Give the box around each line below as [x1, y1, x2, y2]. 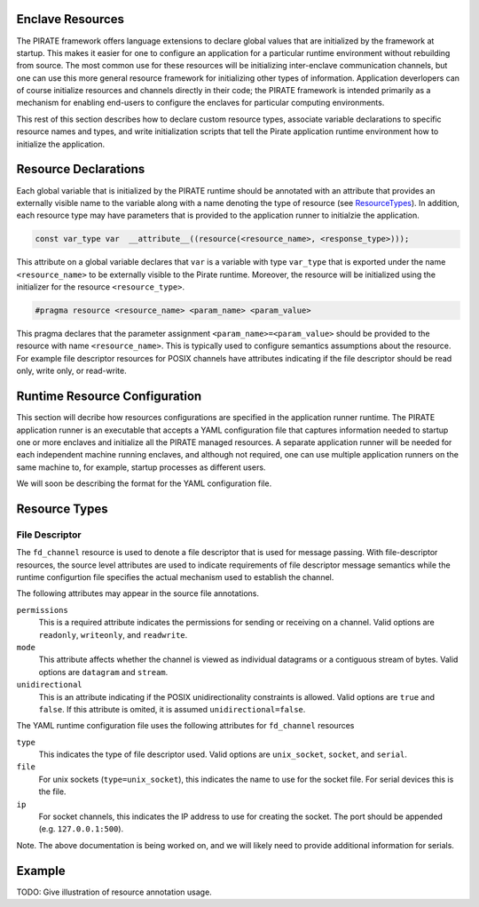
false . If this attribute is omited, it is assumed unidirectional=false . [38, 704, 306, 714]
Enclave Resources [16, 12, 124, 27]
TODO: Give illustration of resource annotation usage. [16, 887, 212, 897]
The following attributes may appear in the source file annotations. [16, 588, 260, 599]
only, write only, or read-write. [16, 365, 128, 377]
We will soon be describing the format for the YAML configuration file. [16, 478, 272, 489]
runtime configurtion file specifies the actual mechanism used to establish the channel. [16, 572, 334, 583]
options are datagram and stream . [38, 666, 169, 677]
